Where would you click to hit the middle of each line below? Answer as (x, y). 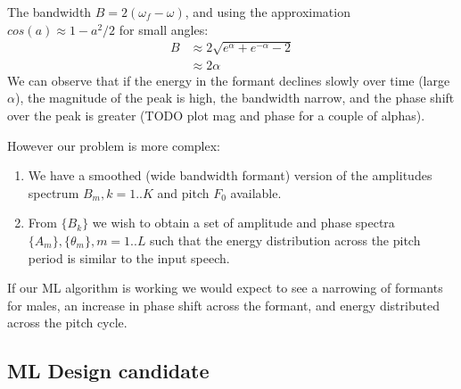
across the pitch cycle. (67, 323)
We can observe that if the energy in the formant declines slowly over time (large (229, 80)
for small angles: (164, 29)
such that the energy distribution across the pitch (285, 240)
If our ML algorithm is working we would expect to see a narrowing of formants (225, 288)
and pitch (183, 192)
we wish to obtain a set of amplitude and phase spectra (243, 223)
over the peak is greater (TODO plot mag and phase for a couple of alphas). (216, 115)
